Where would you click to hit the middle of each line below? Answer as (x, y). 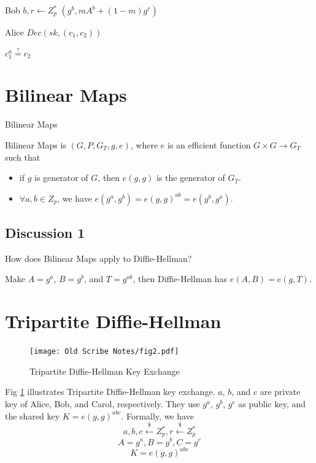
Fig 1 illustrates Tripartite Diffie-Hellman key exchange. (110, 392)
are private (280, 392)
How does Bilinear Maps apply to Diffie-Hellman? (98, 258)
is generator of (61, 178)
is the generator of (191, 178)
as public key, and (272, 404)
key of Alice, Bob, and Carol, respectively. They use (102, 404)
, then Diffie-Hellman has (180, 279)
